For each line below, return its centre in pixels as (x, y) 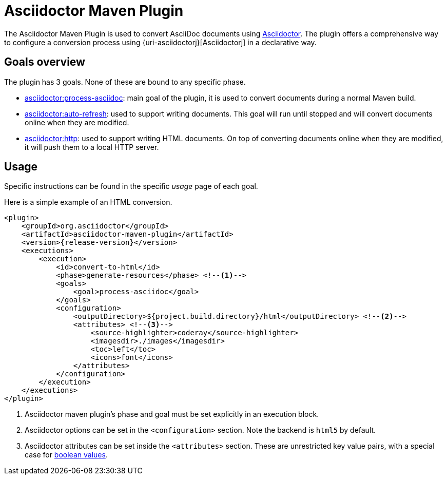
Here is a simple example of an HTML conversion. (88, 202)
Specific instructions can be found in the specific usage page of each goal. (131, 186)
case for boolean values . (66, 455)
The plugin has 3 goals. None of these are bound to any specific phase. (125, 82)
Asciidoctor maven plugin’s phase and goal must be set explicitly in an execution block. (172, 414)
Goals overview (45, 62)
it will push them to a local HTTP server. (92, 147)
